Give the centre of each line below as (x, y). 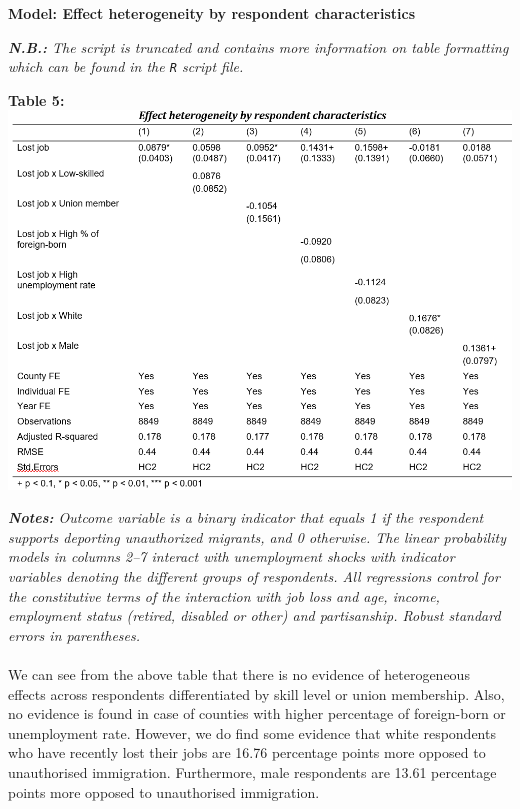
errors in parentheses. (74, 634)
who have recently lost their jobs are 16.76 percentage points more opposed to (247, 752)
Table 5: (36, 99)
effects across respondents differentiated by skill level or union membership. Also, (256, 693)
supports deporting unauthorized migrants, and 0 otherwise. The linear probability (257, 536)
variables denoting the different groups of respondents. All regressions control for (254, 576)
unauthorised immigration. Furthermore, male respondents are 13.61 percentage (252, 772)
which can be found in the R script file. (126, 66)
